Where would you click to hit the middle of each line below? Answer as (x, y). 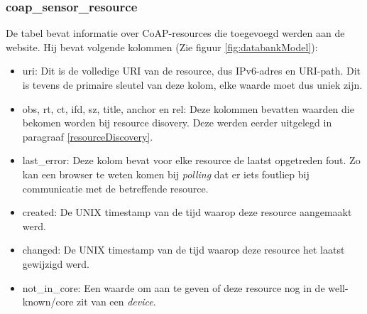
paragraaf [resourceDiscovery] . (88, 136)
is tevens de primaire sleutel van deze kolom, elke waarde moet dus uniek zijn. (192, 85)
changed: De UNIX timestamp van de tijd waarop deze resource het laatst (183, 250)
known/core (48, 302)
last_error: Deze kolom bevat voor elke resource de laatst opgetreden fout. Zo (191, 160)
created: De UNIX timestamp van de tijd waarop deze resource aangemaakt (187, 212)
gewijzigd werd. (56, 263)
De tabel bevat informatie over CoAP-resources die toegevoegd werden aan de (175, 33)
